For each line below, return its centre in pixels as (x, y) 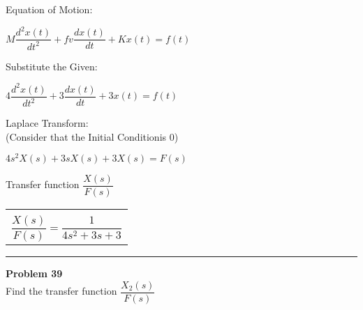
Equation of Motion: (49, 9)
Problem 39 (34, 273)
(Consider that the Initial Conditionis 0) (92, 136)
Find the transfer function (61, 291)
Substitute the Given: (52, 66)
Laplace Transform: (47, 123)
